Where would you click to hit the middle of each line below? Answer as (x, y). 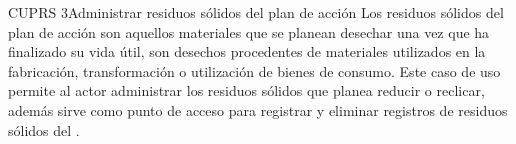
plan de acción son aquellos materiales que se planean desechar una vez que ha (249, 31)
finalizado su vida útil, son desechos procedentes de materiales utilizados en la (247, 51)
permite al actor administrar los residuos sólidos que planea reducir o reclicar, (246, 90)
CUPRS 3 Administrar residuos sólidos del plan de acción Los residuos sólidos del (256, 12)
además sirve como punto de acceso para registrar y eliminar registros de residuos (258, 109)
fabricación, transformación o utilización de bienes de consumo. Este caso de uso (254, 70)
